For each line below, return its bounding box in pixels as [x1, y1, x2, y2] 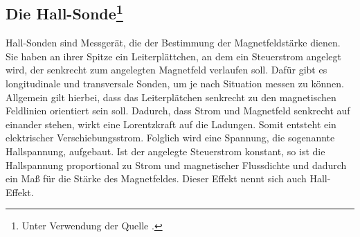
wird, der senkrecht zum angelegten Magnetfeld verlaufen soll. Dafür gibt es [6, 62, 327, 77]
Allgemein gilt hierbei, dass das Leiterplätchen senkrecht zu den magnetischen [6, 89, 336, 104]
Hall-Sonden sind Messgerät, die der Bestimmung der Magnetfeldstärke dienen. [6, 35, 341, 50]
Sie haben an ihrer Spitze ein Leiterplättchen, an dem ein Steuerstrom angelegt [6, 49, 342, 63]
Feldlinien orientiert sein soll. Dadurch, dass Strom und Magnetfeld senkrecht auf [6, 103, 350, 118]
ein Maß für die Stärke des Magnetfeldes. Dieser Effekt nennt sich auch [6, 171, 307, 186]
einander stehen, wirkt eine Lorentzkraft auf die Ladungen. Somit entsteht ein [6, 116, 336, 131]
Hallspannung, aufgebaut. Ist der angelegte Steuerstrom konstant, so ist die [6, 143, 325, 158]
